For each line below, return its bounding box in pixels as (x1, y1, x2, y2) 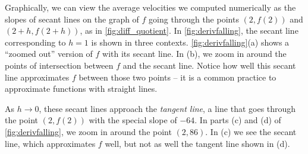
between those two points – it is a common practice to (78, 70, 276, 83)
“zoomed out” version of (5, 47, 93, 60)
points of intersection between (5, 59, 114, 71)
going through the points (149, 12, 239, 25)
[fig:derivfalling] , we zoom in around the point (5, 125, 172, 137)
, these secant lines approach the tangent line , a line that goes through (39, 102, 296, 114)
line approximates (5, 70, 70, 83)
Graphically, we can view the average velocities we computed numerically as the (5, 1, 296, 13)
